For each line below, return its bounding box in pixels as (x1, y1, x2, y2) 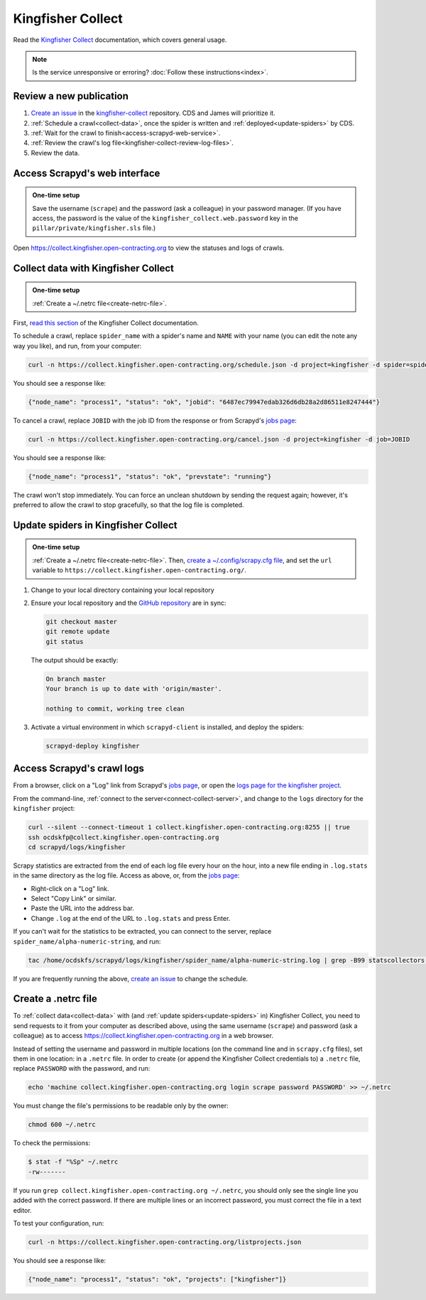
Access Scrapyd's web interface (13, 167, 160, 179)
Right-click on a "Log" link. (31, 884, 109, 892)
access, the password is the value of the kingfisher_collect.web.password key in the (32, 214, 298, 222)
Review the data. (31, 148, 80, 157)
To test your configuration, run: (13, 1218, 104, 1228)
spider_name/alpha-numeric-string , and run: (13, 937, 161, 946)
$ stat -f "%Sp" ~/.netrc (28, 1158, 119, 1166)
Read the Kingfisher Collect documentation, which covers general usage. (13, 35, 227, 44)
